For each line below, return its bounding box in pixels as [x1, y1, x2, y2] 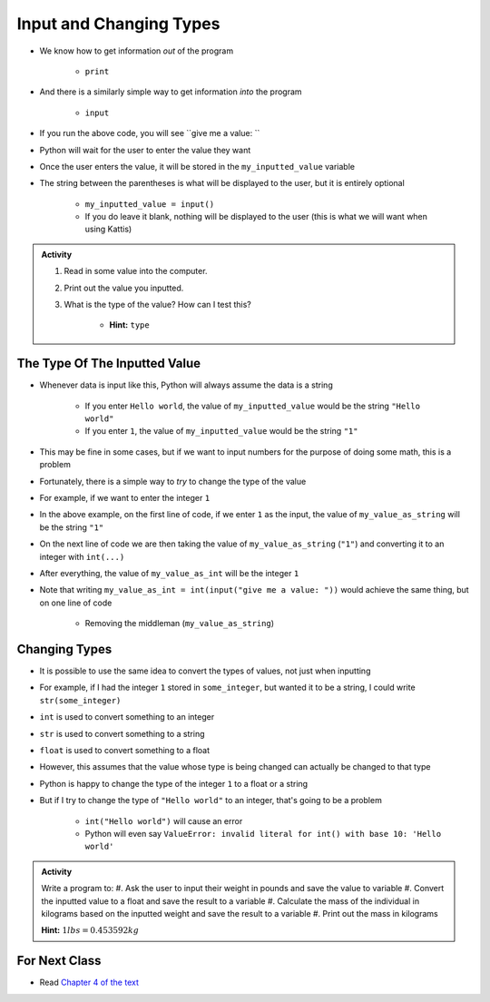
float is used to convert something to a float [39, 745, 211, 756]
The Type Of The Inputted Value [16, 356, 201, 371]
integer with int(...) [39, 551, 125, 562]
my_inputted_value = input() [84, 199, 215, 209]
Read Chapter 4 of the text [39, 977, 140, 988]
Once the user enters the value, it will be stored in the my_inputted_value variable [39, 161, 356, 172]
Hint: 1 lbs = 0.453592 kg [41, 925, 140, 936]
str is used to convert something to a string [39, 728, 205, 739]
